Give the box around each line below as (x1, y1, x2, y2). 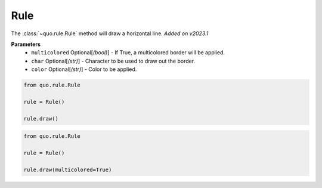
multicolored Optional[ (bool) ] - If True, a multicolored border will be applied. (31, 49, 225, 56)
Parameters (11, 41, 41, 48)
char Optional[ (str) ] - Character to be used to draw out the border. (31, 57, 196, 64)
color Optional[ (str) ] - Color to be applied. (31, 66, 137, 73)
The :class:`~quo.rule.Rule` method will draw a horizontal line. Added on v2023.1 (11, 30, 209, 37)
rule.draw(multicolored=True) (23, 166, 112, 173)
